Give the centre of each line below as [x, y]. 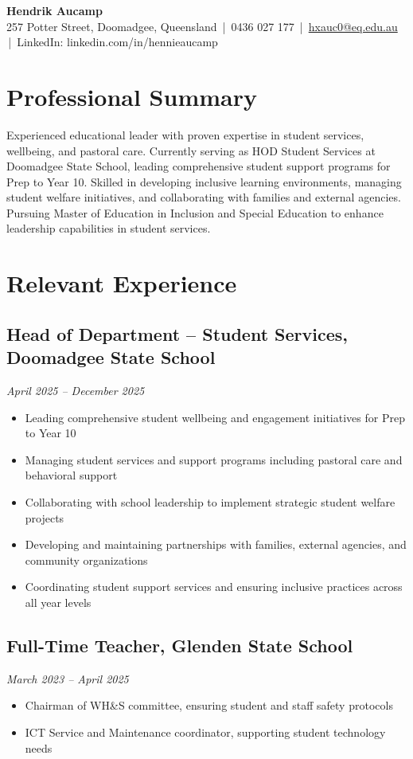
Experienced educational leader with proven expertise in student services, [185, 134]
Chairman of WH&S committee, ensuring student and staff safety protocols [209, 705]
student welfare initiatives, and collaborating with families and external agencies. [204, 197]
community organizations [86, 559]
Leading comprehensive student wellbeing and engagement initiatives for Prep [215, 417]
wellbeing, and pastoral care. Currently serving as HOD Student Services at [191, 150]
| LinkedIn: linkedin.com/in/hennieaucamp [113, 42]
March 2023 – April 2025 [68, 678]
